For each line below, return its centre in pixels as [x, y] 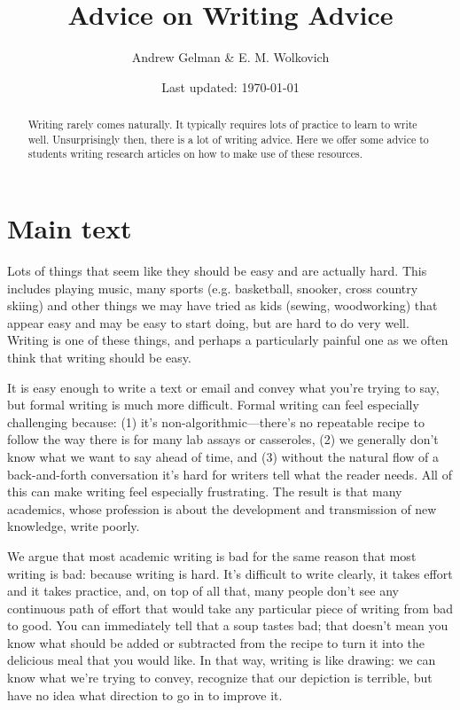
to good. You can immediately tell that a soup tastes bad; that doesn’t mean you [228, 625]
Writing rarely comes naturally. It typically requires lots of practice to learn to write [222, 125]
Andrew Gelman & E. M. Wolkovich [230, 57]
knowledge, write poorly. [74, 526]
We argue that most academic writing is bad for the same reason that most [212, 555]
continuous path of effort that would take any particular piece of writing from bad [230, 608]
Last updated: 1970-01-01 [230, 86]
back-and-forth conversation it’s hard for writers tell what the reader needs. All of [230, 474]
